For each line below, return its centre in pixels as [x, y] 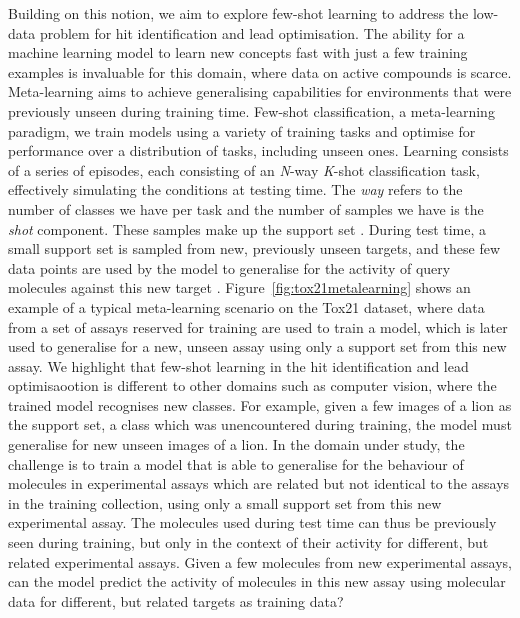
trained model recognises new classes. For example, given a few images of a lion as [260, 404]
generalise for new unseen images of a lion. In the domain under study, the [236, 444]
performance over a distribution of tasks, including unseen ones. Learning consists [258, 150]
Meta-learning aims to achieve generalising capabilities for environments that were [260, 91]
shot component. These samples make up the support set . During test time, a [247, 228]
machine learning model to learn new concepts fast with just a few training [238, 52]
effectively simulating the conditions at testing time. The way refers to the [235, 189]
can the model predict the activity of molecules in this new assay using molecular [257, 581]
